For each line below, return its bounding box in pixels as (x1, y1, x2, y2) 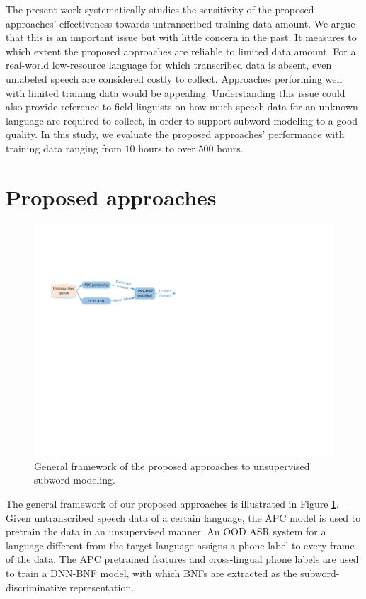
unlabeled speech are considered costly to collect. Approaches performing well (6, 71, 343, 86)
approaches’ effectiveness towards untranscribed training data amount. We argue (6, 16, 355, 30)
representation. (69, 579, 135, 594)
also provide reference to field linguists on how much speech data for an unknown (6, 99, 358, 114)
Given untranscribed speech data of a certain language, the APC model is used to (6, 510, 361, 525)
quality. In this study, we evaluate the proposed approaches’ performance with (6, 127, 345, 142)
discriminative (6, 579, 67, 594)
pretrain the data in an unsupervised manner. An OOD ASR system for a (6, 524, 326, 539)
